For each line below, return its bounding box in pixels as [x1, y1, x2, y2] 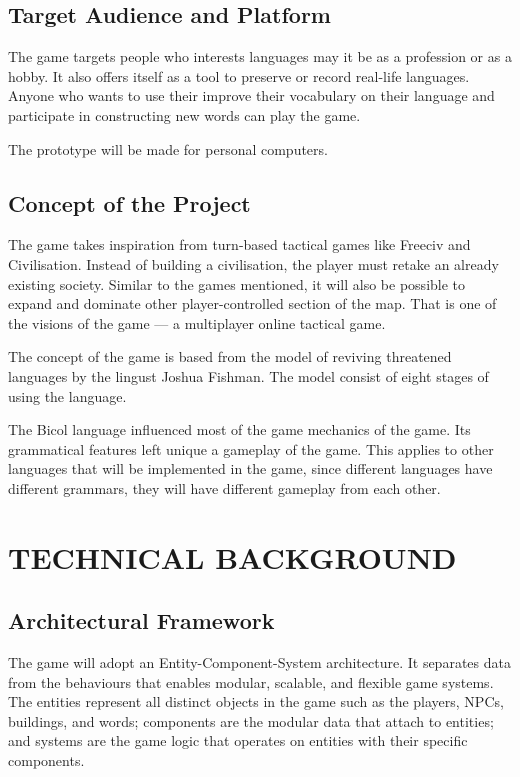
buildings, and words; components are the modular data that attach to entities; [8, 710, 494, 731]
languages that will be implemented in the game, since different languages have [8, 458, 493, 479]
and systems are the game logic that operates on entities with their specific [8, 730, 468, 751]
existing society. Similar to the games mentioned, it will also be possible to [8, 273, 466, 294]
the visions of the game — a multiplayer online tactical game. [8, 312, 386, 333]
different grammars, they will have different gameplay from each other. [8, 477, 441, 498]
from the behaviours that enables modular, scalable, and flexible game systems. [8, 671, 494, 692]
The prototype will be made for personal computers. [8, 138, 328, 159]
